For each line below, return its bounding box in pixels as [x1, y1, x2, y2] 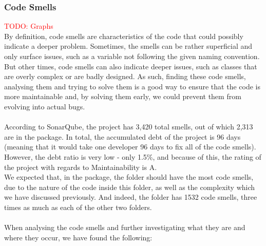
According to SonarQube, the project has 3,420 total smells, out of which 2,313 [4, 121, 253, 132]
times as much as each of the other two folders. [4, 201, 152, 212]
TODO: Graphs [4, 21, 53, 31]
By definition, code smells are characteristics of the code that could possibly [4, 30, 243, 41]
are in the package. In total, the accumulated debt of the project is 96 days [4, 131, 241, 142]
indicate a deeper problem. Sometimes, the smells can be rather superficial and [4, 41, 253, 51]
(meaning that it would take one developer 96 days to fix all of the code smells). [4, 141, 256, 152]
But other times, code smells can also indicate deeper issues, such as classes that [4, 61, 257, 71]
